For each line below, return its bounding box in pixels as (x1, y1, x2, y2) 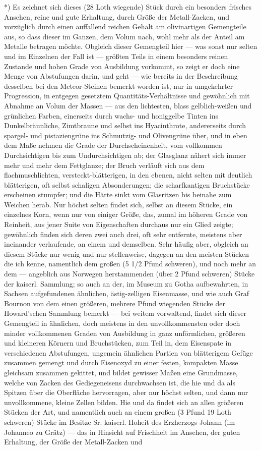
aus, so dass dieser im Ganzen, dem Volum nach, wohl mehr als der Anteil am (4, 31, 245, 41)
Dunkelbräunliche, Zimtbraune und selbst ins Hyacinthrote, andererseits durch (4, 120, 246, 131)
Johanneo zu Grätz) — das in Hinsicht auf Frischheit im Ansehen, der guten (4, 426, 240, 437)
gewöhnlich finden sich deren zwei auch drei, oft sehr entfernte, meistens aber (4, 229, 242, 239)
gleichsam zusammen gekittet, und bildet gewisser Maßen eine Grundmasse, (4, 367, 238, 377)
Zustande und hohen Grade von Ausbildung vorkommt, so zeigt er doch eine (4, 61, 240, 71)
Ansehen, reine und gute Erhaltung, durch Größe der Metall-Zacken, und (4, 11, 230, 22)
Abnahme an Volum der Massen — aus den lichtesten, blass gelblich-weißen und (4, 100, 252, 110)
